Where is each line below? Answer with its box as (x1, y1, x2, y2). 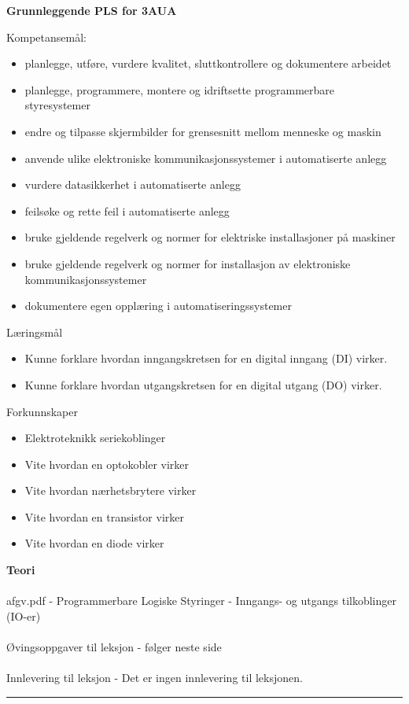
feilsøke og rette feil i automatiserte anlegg (24, 202, 230, 219)
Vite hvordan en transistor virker (24, 508, 184, 525)
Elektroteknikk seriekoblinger (24, 429, 166, 446)
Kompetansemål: (6, 28, 87, 45)
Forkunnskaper (6, 403, 78, 419)
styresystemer (24, 97, 90, 113)
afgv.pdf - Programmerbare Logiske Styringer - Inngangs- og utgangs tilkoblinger (6, 592, 396, 609)
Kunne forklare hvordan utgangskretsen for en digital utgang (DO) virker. (24, 376, 382, 393)
